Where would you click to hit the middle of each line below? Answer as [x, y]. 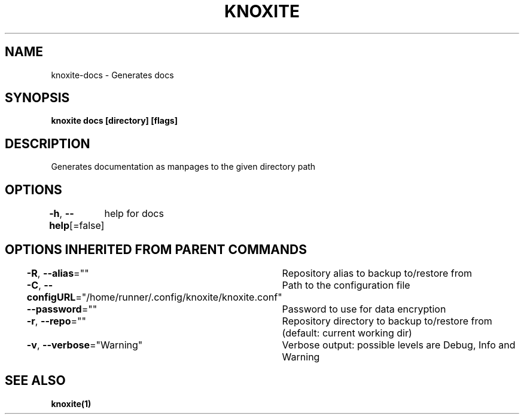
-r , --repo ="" [56, 321]
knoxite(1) [71, 403]
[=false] [87, 226]
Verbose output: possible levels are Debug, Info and [399, 345]
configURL [51, 297]
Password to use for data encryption [364, 309]
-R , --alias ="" [58, 273]
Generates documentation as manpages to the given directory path [183, 167]
